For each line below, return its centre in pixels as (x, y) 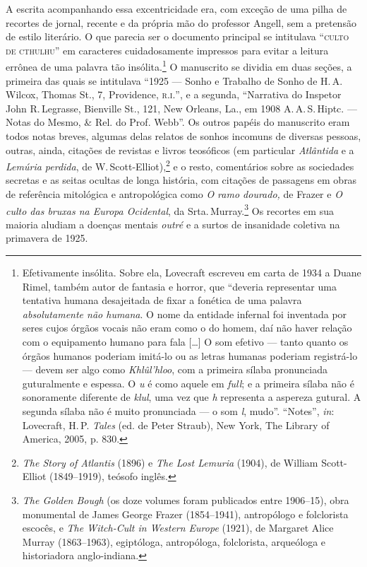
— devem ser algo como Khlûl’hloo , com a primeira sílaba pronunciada (175, 369)
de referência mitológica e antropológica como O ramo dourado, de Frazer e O (174, 194)
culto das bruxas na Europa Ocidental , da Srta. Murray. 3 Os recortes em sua (170, 209)
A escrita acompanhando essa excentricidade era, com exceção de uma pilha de (176, 8)
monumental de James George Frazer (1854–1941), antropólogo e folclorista (185, 514)
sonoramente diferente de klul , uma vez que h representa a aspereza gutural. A (192, 397)
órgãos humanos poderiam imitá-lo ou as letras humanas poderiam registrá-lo (190, 355)
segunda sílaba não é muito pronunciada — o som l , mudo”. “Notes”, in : (178, 411)
